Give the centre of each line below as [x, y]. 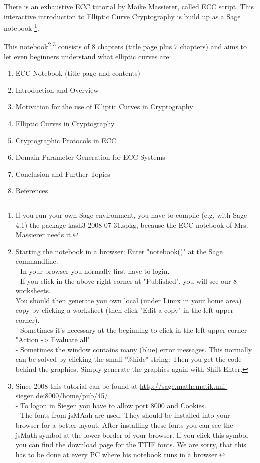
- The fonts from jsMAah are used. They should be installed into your [123, 415]
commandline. [37, 261]
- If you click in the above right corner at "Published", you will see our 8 [126, 281]
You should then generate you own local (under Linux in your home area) [129, 300]
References [32, 190]
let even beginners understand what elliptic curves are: [88, 56]
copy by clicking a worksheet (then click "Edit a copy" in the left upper [125, 310]
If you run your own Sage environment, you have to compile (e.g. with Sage [131, 215]
